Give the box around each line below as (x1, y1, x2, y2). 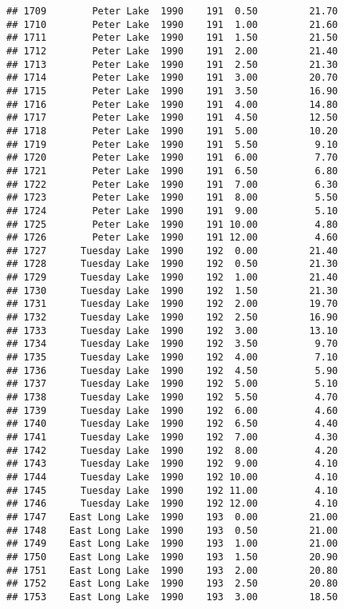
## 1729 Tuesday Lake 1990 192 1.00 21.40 (6, 272, 338, 284)
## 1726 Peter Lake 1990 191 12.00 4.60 (6, 232, 338, 244)
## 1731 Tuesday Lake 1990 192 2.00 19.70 (6, 298, 338, 310)
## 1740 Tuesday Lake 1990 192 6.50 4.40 (6, 418, 338, 430)
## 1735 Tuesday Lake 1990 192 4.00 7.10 (6, 352, 338, 364)
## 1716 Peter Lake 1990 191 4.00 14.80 (6, 98, 338, 110)
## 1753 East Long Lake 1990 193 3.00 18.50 (6, 591, 338, 603)
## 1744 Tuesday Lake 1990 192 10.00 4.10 (6, 471, 338, 483)
